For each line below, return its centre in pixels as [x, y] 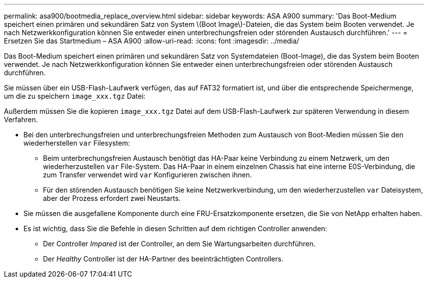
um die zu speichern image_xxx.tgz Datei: [75, 96]
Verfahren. [21, 119]
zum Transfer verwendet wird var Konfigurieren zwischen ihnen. [148, 175]
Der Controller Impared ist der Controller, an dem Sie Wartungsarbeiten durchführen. [179, 244]
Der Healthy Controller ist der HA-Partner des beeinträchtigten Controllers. [163, 259]
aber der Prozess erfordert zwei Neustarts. [112, 198]
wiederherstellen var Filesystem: [77, 143]
